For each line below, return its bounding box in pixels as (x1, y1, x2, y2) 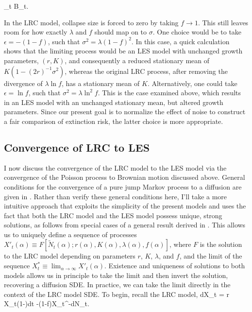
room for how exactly (4, 27, 67, 37)
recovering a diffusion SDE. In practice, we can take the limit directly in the (4, 279, 231, 290)
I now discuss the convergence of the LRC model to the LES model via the (4, 162, 227, 173)
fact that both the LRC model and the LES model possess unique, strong (4, 210, 222, 220)
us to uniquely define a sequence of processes (4, 229, 137, 239)
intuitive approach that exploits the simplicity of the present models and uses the (4, 201, 246, 211)
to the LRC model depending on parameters (4, 251, 135, 261)
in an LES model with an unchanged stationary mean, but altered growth (4, 97, 223, 107)
